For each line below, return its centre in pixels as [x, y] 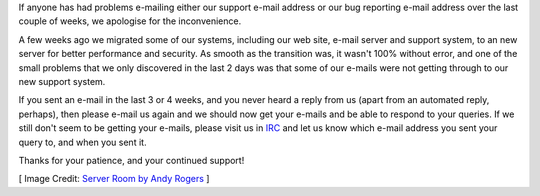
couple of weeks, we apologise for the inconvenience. [130, 21]
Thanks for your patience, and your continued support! [131, 160]
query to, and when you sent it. [82, 142]
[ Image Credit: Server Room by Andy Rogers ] [114, 179]
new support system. [62, 81]
